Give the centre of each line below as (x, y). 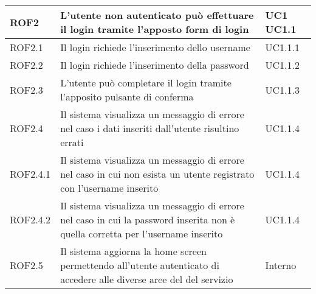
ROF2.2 (26, 65)
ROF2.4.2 (30, 219)
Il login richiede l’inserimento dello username (155, 47)
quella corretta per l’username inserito (142, 233)
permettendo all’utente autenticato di (140, 265)
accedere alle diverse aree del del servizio (147, 279)
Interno (281, 265)
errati (72, 142)
